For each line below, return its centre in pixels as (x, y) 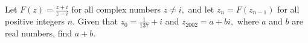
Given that (98, 21)
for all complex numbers (116, 9)
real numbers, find (39, 33)
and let (201, 9)
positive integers (35, 21)
